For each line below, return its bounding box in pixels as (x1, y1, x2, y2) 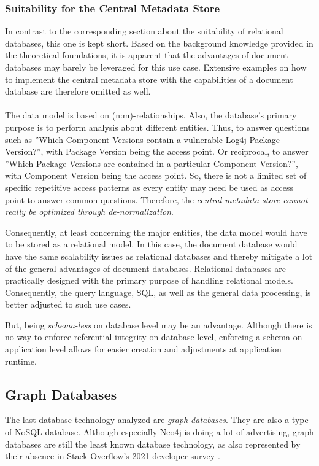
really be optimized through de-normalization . (5, 205, 174, 218)
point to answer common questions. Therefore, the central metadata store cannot (5, 193, 308, 206)
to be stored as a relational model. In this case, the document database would (5, 238, 298, 250)
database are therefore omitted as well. (5, 85, 151, 98)
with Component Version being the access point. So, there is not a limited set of (5, 169, 307, 182)
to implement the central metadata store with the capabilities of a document (5, 72, 293, 85)
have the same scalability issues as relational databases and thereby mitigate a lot (5, 249, 313, 262)
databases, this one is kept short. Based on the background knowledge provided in (5, 36, 313, 49)
